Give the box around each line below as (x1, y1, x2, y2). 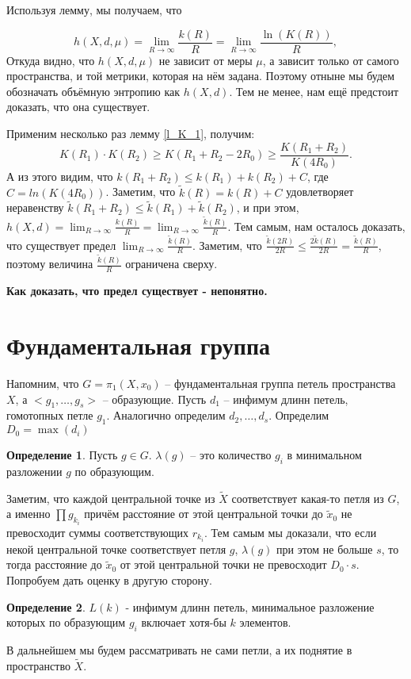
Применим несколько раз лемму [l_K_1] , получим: (6, 125, 255, 142)
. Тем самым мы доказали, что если (204, 524, 377, 540)
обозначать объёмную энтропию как (6, 82, 181, 99)
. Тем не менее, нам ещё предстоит (229, 82, 399, 99)
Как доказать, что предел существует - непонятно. (6, 282, 268, 299)
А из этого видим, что (6, 167, 113, 184)
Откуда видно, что (6, 52, 95, 68)
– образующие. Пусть (102, 390, 207, 407)
